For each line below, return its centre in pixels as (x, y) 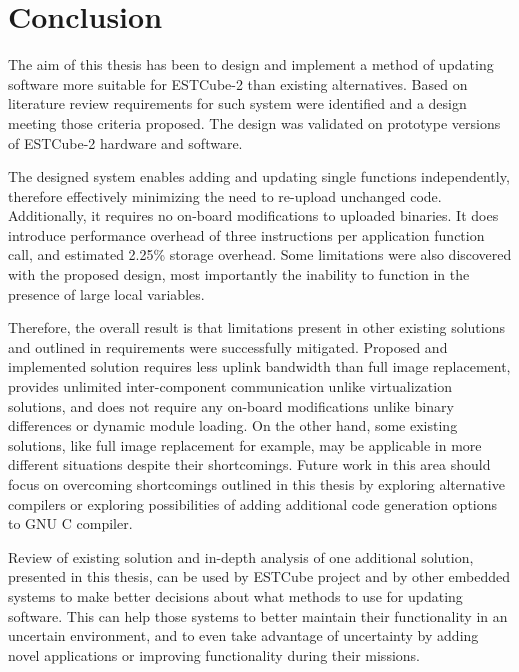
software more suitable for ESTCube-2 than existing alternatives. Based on (238, 83)
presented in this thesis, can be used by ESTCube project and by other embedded (259, 576)
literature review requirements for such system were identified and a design (237, 103)
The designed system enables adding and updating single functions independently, (259, 176)
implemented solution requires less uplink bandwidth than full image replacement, (259, 366)
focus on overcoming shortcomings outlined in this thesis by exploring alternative (256, 484)
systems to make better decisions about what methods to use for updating (235, 595)
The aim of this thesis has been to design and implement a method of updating (251, 64)
